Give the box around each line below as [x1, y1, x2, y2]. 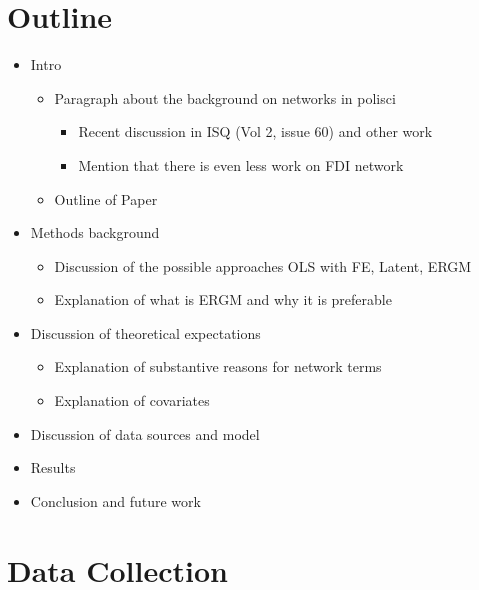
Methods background [30, 222, 160, 243]
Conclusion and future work [30, 490, 201, 511]
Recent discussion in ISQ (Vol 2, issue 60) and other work [78, 121, 433, 142]
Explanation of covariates [54, 390, 210, 411]
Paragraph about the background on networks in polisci [54, 87, 396, 108]
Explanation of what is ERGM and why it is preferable [54, 289, 392, 310]
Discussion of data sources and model [30, 423, 260, 444]
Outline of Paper [54, 188, 158, 209]
